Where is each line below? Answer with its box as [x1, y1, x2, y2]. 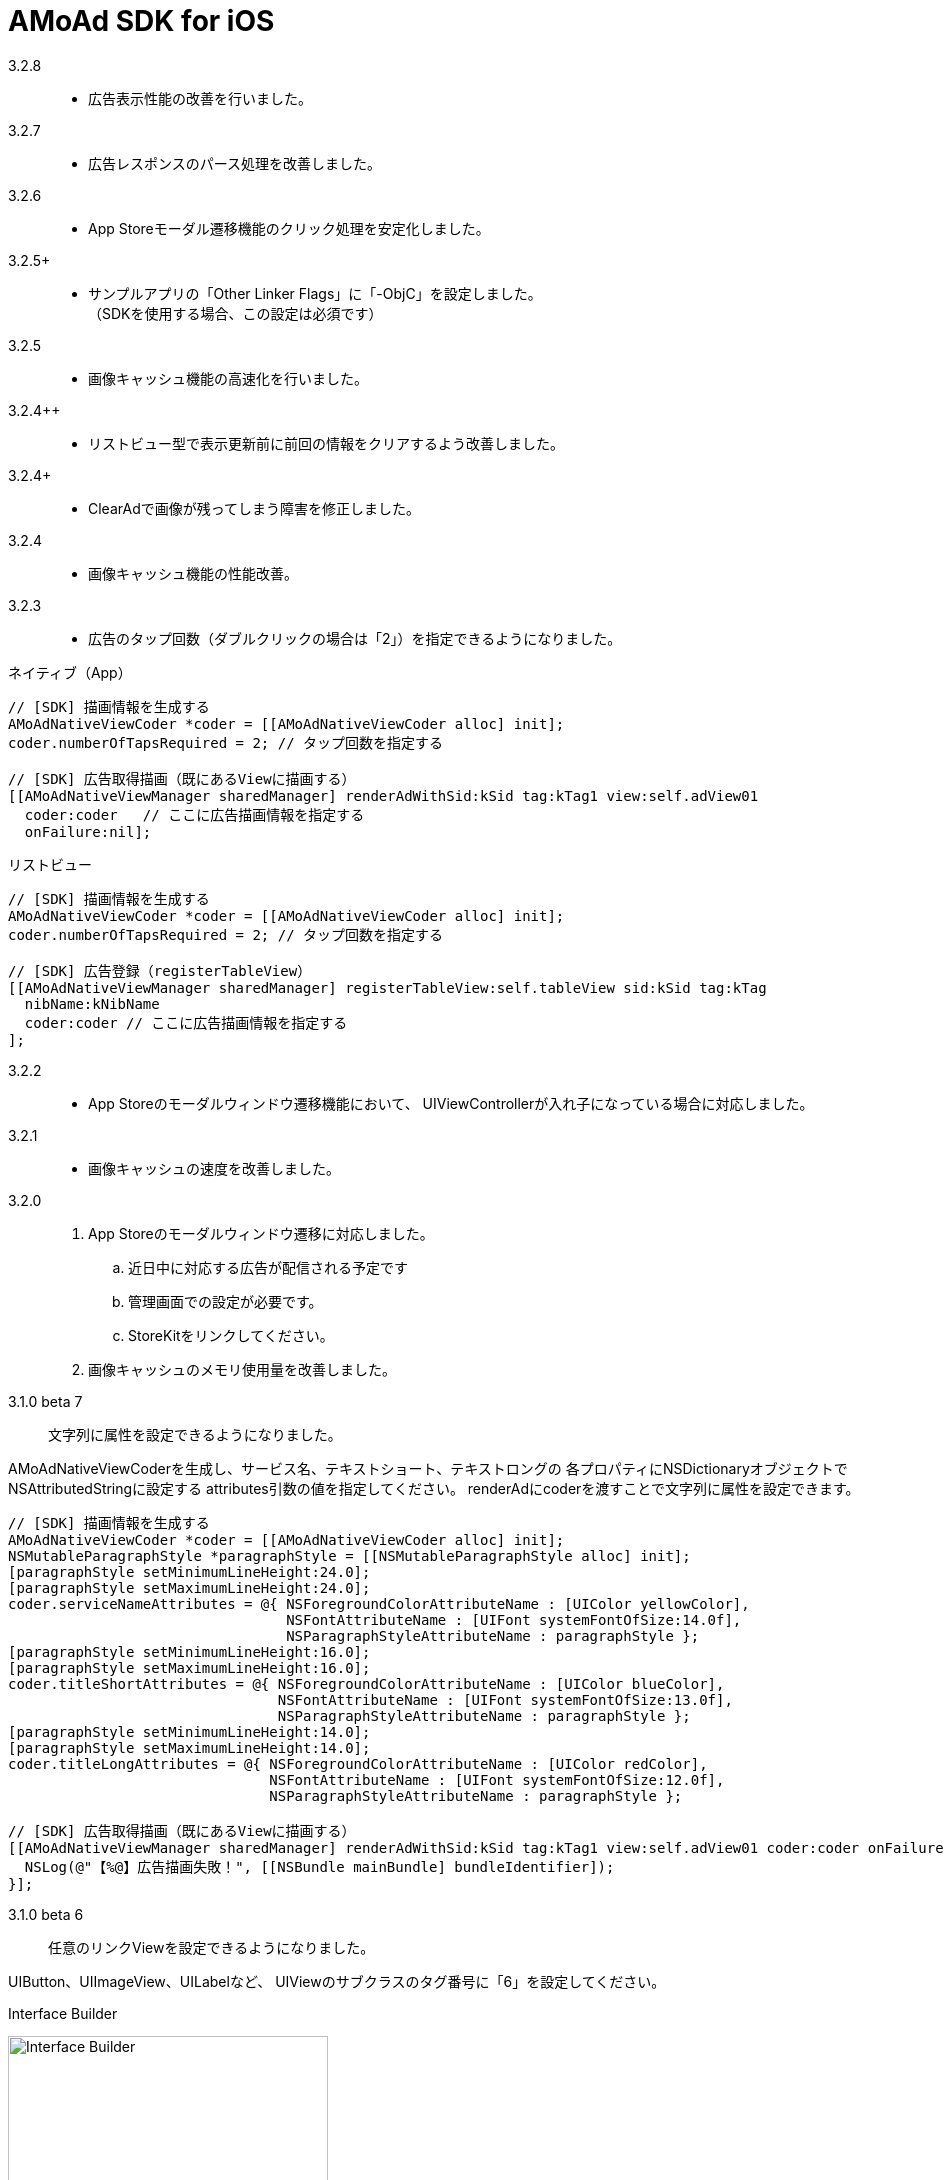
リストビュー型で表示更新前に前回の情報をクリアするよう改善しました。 [88, 434, 564, 452]
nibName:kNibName [24, 995, 160, 1012]
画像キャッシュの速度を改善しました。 [88, 1159, 340, 1177]
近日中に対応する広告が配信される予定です [128, 1258, 408, 1276]
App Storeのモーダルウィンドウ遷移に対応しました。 [88, 1224, 434, 1242]
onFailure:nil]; [24, 823, 152, 840]
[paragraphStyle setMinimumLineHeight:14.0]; [8, 1723, 371, 1740]
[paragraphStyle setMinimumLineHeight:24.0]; [8, 1563, 371, 1580]
